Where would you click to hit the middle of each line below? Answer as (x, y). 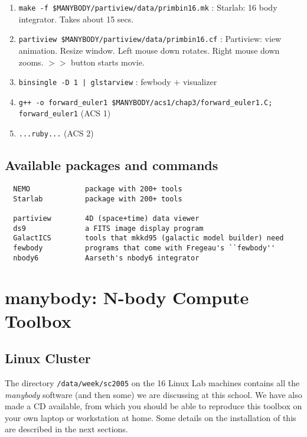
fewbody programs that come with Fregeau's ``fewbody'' (144, 248)
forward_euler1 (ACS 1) (65, 113)
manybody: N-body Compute (127, 297)
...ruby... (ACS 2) (56, 133)
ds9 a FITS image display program (108, 228)
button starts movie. (108, 62)
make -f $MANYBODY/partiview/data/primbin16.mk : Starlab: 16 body (148, 7)
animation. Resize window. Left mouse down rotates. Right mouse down (149, 50)
